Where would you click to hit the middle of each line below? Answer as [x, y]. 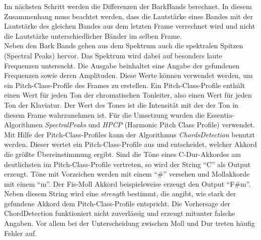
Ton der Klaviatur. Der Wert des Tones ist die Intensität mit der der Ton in [121, 104]
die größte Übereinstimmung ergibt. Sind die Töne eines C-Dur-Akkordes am [122, 154]
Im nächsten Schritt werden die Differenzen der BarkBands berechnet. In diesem [128, 6]
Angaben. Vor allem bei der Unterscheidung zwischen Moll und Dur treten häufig [129, 223]
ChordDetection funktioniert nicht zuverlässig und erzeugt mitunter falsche [120, 213]
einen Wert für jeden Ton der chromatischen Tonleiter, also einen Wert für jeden [128, 95]
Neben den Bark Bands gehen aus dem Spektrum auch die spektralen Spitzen [124, 46]
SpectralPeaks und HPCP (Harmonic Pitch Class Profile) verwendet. [150, 125]
